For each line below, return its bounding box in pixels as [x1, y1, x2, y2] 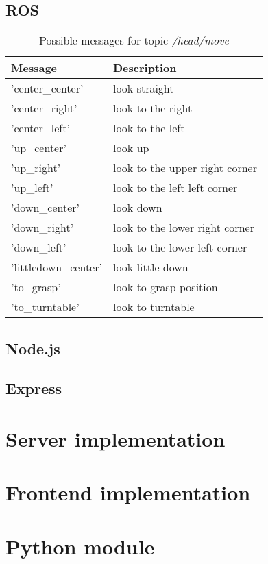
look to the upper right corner [112, 160, 257, 176]
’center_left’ [11, 120, 70, 136]
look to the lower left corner [112, 239, 247, 256]
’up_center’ [11, 140, 66, 156]
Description [112, 60, 177, 76]
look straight [112, 80, 174, 97]
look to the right [112, 100, 193, 117]
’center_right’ [11, 100, 77, 117]
